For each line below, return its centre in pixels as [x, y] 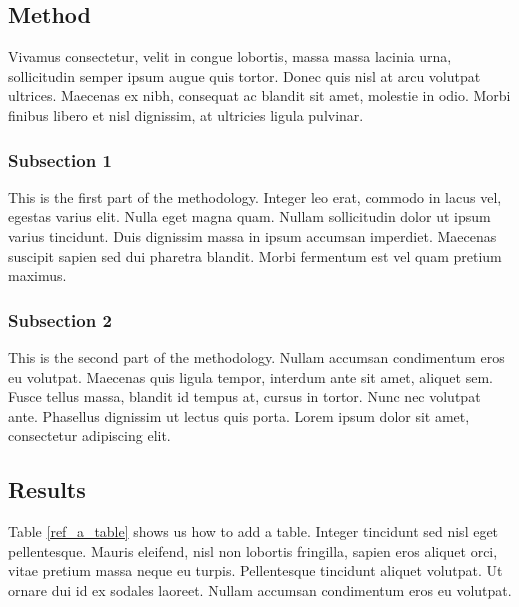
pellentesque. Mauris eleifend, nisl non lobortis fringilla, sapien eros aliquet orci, [253, 550]
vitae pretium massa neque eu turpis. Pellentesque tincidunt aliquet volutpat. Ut [255, 570]
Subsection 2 [60, 319]
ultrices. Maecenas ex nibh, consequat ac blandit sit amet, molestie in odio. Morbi [259, 95]
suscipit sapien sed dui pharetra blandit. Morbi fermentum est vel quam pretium [255, 255]
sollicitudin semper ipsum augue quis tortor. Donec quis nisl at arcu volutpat [244, 75]
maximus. [37, 275]
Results [47, 489]
